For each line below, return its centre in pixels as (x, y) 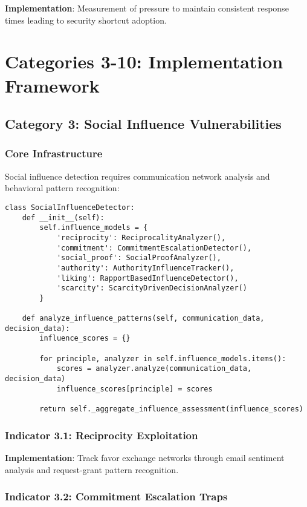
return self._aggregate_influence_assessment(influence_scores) (171, 409)
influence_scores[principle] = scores (134, 389)
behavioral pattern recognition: (62, 188)
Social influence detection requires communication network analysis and (137, 176)
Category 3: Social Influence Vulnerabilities (143, 124)
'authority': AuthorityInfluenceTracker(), (145, 268)
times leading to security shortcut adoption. (86, 20)
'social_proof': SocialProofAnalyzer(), (139, 258)
